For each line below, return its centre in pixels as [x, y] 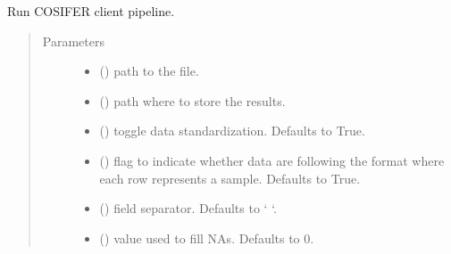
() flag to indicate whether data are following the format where [272, 160]
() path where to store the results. [192, 100]
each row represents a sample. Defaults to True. [230, 178]
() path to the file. [149, 71]
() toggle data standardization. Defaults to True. [232, 131]
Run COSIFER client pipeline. [91, 11]
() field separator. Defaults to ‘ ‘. [188, 208]
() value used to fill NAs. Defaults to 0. [207, 238]
